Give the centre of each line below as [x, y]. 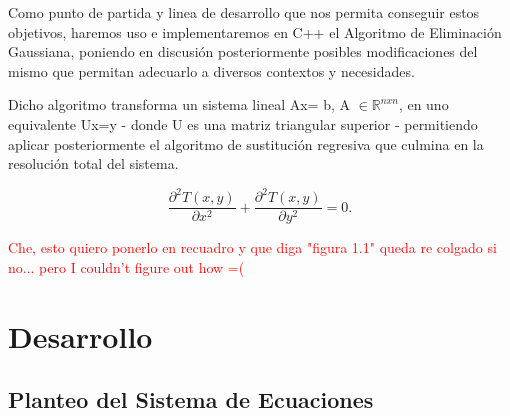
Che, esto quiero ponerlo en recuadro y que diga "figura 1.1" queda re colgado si [252, 247]
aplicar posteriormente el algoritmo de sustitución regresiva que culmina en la [246, 143]
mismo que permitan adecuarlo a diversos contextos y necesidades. [211, 70]
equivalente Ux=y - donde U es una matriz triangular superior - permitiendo [243, 123]
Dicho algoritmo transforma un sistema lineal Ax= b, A [179, 104]
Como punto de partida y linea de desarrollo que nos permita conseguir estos [244, 12]
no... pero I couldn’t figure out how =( [126, 266]
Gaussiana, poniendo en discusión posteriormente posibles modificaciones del [243, 51]
